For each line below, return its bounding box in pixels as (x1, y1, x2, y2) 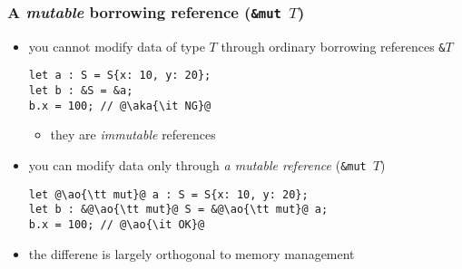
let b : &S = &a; (28, 84, 133, 98)
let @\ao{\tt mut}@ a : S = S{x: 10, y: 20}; (28, 187, 309, 201)
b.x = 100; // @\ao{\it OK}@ (28, 217, 205, 231)
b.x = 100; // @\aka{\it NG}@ (28, 99, 211, 112)
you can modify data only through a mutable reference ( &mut (28, 156, 367, 174)
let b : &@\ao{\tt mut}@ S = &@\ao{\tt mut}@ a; (28, 203, 329, 216)
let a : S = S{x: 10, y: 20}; (28, 69, 211, 82)
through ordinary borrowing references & (221, 36, 446, 55)
